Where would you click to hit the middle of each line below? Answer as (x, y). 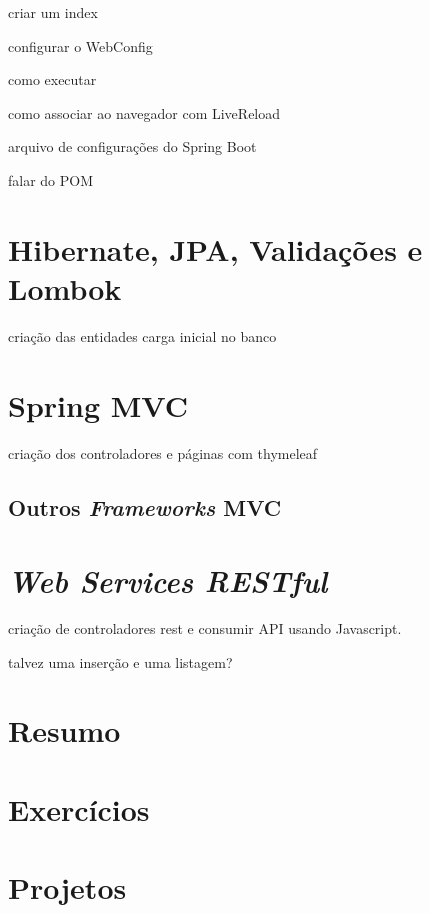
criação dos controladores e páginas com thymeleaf (163, 452)
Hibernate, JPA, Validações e (215, 248)
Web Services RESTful (168, 581)
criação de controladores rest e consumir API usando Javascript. (205, 628)
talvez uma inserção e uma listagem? (120, 661)
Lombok (65, 287)
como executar (52, 79)
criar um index (53, 12)
